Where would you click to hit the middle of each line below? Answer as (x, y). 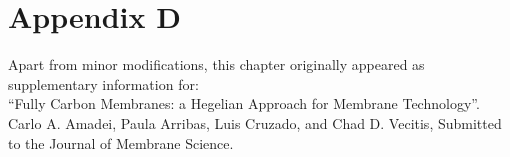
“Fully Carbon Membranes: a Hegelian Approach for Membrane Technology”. (244, 103)
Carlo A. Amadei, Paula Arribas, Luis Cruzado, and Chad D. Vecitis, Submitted (255, 122)
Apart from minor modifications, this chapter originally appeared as (216, 64)
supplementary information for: (103, 83)
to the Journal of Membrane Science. (121, 142)
